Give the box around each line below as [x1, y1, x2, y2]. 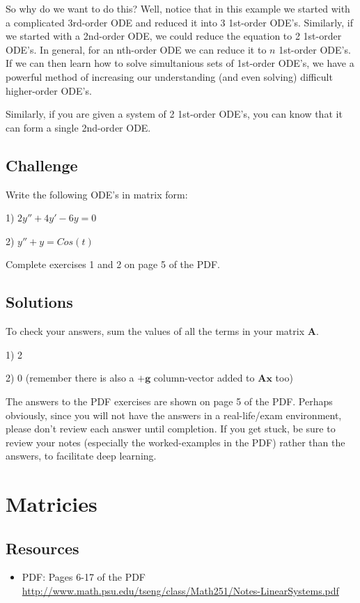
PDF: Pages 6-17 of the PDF [22, 570, 146, 584]
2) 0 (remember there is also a [6, 370, 134, 385]
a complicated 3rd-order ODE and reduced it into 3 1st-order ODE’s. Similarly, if [6, 15, 354, 29]
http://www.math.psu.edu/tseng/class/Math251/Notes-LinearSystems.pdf [22, 584, 339, 598]
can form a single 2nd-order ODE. [6, 120, 151, 134]
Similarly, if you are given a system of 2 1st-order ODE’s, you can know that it [6, 107, 343, 121]
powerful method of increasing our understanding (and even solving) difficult [6, 69, 333, 84]
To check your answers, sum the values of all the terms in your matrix [6, 324, 305, 338]
